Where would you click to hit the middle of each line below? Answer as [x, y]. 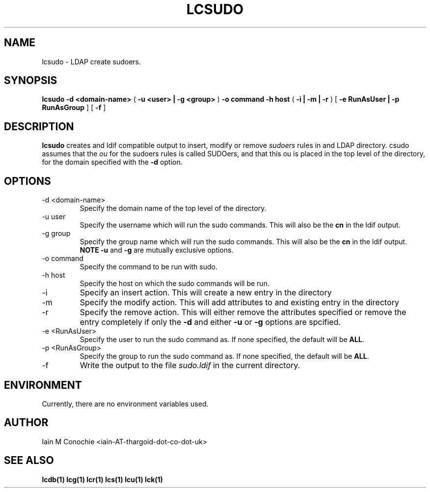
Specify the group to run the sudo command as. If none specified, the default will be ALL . [224, 356]
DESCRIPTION [39, 126]
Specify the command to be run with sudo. [148, 267]
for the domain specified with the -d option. [112, 162]
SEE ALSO [29, 461]
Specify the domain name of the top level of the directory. [173, 208]
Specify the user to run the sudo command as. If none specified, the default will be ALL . [222, 340]
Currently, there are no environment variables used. [125, 404]
